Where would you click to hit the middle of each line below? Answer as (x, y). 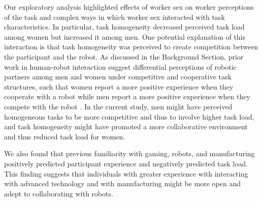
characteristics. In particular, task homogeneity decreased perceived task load (124, 27)
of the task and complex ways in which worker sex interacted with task (114, 17)
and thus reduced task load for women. (65, 136)
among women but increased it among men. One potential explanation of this (125, 36)
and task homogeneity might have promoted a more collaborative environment (126, 126)
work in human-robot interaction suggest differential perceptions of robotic (120, 66)
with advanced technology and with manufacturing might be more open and (123, 183)
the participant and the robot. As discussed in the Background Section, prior (124, 56)
